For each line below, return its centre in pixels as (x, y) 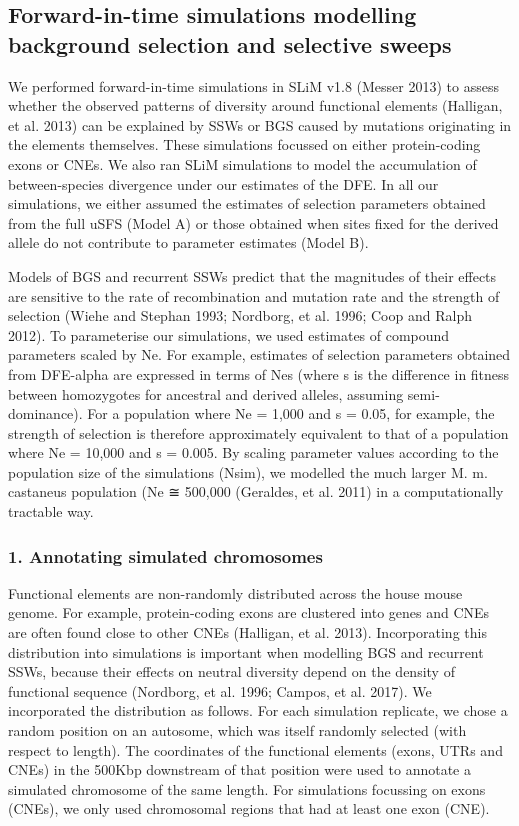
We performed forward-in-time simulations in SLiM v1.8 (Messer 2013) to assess (253, 85)
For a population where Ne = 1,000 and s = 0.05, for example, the (291, 413)
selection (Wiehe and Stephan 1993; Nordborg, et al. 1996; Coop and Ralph (240, 315)
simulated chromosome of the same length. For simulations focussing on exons (247, 788)
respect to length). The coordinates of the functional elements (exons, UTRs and (255, 749)
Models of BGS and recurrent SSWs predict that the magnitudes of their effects (252, 275)
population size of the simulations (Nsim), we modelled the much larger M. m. (248, 471)
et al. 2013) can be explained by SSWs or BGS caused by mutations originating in (260, 124)
